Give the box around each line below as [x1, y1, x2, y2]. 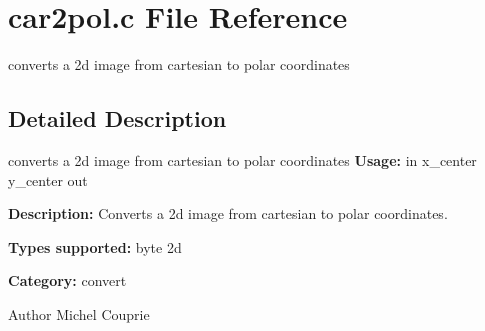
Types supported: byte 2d [8, 236, 182, 257]
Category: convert [8, 270, 127, 291]
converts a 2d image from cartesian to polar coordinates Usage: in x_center [8, 149, 477, 170]
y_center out [8, 169, 88, 190]
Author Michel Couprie [8, 303, 150, 324]
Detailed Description [8, 103, 227, 134]
